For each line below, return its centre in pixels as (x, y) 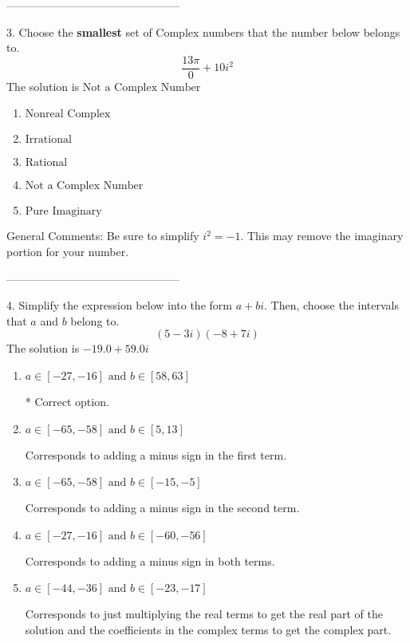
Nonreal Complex (68, 114)
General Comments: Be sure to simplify (103, 236)
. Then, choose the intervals (331, 305)
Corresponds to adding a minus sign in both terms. (150, 560)
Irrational (48, 140)
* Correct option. (67, 401)
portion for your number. (68, 252)
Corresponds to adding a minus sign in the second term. (162, 508)
